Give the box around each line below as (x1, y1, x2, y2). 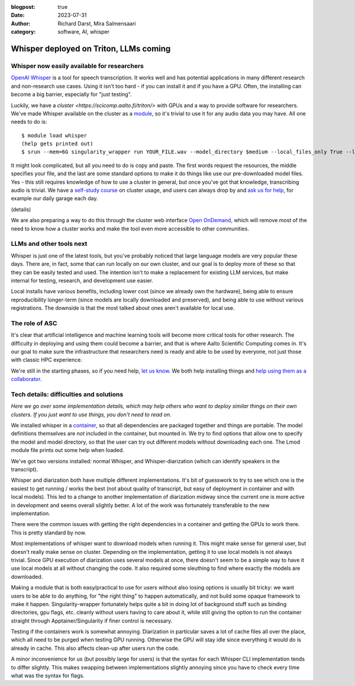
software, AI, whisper (57, 28, 109, 36)
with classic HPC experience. (11, 356, 83, 364)
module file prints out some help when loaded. (11, 447, 124, 454)
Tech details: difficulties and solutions (11, 390, 124, 398)
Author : (11, 20, 31, 27)
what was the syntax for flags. (11, 672, 85, 679)
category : (11, 28, 36, 36)
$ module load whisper (21, 132, 88, 139)
